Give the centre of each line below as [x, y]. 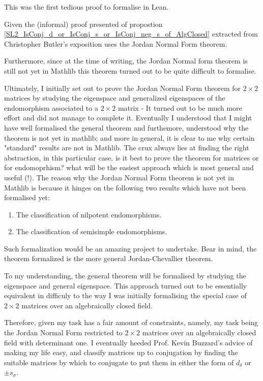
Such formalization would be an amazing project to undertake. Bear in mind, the [130, 248]
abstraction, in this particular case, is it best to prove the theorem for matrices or [131, 157]
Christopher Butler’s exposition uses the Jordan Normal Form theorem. [116, 43]
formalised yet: [27, 197]
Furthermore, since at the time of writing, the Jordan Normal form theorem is [126, 61]
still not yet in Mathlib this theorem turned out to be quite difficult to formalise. [130, 70]
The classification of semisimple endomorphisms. [92, 231]
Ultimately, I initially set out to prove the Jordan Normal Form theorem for [123, 88]
